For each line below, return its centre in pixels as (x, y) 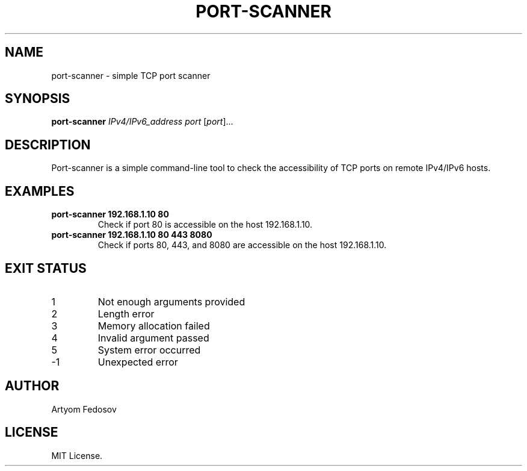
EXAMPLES (40, 191)
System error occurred (149, 350)
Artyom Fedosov (84, 409)
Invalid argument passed (153, 338)
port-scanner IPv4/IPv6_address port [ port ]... (142, 122)
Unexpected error (138, 362)
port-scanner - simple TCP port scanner (131, 75)
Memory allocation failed (154, 326)
